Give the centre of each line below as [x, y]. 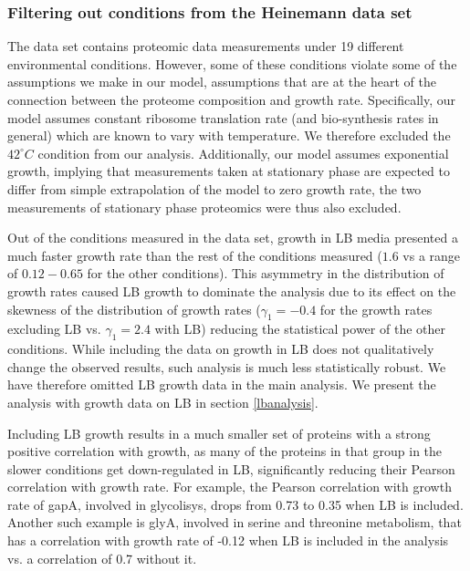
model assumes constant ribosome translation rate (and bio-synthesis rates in [223, 117]
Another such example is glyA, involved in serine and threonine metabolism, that [235, 522]
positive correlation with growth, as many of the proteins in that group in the [225, 451]
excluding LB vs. [54, 329]
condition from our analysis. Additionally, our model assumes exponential [243, 153]
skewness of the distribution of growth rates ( [134, 309]
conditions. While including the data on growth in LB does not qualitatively [221, 349]
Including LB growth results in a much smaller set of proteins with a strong [219, 433]
